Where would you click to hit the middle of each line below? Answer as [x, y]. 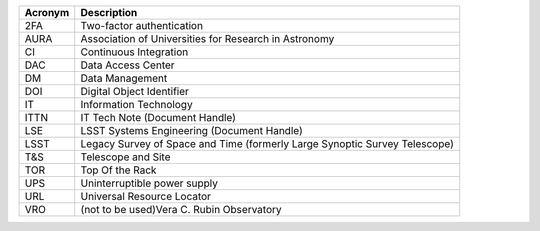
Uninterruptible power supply [149, 183]
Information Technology [137, 104]
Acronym [47, 12]
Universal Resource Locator [146, 196]
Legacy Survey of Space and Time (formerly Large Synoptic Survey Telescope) [267, 143]
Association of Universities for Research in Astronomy [207, 38]
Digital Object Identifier [135, 91]
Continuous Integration [134, 52]
